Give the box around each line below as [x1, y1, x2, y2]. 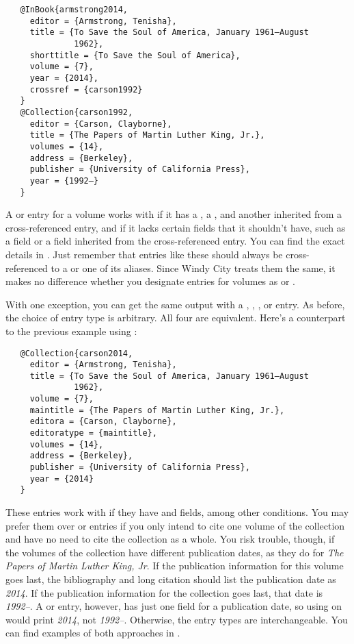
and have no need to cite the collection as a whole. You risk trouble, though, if [5, 532, 335, 546]
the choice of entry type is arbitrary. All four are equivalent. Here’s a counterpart [5, 310, 346, 325]
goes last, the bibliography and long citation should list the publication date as [5, 572, 336, 586]
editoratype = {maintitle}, [29, 428, 157, 438]
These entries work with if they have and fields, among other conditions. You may [5, 505, 349, 519]
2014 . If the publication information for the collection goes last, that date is [5, 585, 323, 599]
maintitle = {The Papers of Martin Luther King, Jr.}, [29, 405, 285, 415]
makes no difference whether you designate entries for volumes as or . [5, 274, 296, 288]
